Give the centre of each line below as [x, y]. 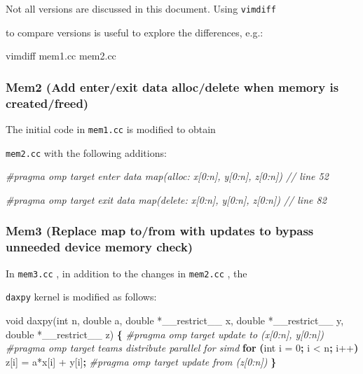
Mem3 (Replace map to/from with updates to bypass [160, 231]
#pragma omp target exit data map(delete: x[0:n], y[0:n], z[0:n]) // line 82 [166, 199]
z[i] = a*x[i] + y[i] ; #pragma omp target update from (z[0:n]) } [141, 361]
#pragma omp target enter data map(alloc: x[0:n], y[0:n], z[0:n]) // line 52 [167, 176]
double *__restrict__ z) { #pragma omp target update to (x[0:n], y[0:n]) [165, 334]
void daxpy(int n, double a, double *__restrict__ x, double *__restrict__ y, [175, 320]
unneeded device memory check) [100, 247]
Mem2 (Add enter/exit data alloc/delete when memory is [172, 86]
